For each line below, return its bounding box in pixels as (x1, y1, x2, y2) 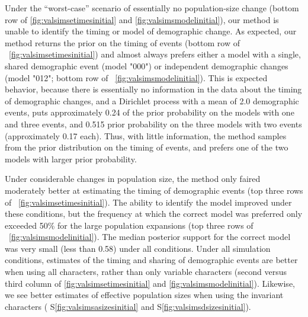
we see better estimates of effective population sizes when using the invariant (5, 289, 284, 301)
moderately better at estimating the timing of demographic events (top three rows (5, 184, 303, 196)
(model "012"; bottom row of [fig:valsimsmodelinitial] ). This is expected (5, 71, 268, 84)
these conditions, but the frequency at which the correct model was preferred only (5, 207, 303, 220)
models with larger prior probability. (5, 152, 137, 165)
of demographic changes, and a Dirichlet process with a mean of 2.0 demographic (5, 94, 299, 107)
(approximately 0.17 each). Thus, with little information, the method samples (5, 129, 287, 142)
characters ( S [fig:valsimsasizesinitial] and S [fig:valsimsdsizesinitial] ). (5, 300, 251, 312)
